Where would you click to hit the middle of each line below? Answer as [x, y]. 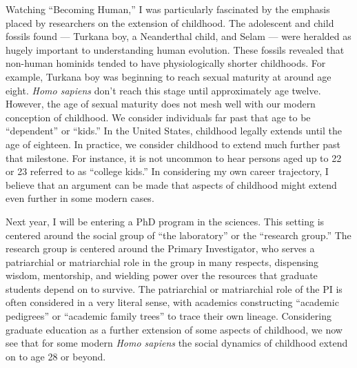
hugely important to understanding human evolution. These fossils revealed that [175, 49]
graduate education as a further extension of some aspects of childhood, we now [174, 329]
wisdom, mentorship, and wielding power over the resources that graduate [162, 275]
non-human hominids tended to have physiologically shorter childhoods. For [166, 63]
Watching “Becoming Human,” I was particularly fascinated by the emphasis [168, 9]
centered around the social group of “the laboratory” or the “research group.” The [178, 235]
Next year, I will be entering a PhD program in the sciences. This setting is [165, 221]
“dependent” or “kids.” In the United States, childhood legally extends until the [174, 131]
